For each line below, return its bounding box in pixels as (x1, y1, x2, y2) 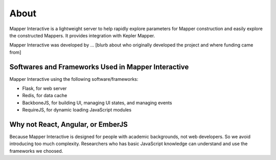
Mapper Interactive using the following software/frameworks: (9, 76, 139, 82)
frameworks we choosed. (9, 148, 63, 154)
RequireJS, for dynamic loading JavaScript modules (22, 107, 132, 113)
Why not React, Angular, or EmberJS (9, 120, 128, 129)
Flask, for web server (22, 85, 67, 92)
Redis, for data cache (22, 93, 67, 99)
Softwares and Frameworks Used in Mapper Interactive (9, 62, 189, 71)
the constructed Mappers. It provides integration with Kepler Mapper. (9, 32, 155, 38)
